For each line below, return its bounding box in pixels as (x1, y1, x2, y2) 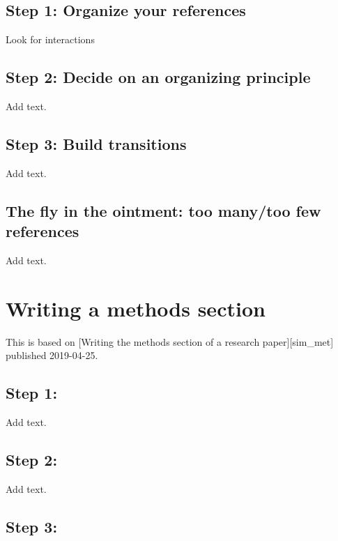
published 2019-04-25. (6, 348, 98, 363)
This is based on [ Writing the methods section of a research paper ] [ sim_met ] (6, 334, 334, 349)
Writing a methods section (6, 294, 266, 322)
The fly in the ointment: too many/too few (6, 199, 321, 221)
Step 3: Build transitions (6, 132, 187, 154)
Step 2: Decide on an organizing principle (6, 66, 311, 88)
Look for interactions (6, 32, 95, 47)
